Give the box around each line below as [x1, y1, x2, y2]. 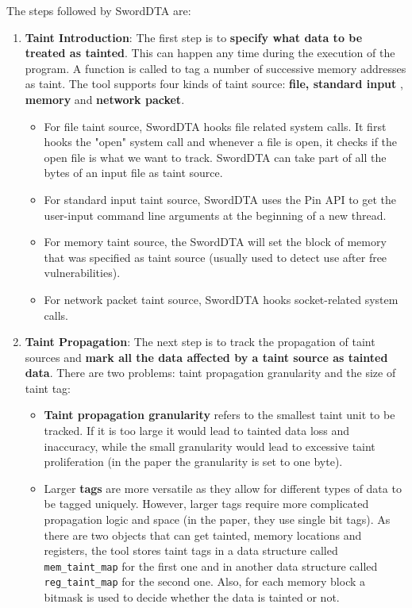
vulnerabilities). [44, 264, 121, 281]
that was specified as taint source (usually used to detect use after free [44, 248, 387, 265]
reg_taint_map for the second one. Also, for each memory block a [44, 573, 366, 590]
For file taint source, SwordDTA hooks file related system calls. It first [44, 117, 387, 134]
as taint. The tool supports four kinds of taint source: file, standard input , [25, 75, 403, 92]
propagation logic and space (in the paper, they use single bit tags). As [44, 511, 391, 528]
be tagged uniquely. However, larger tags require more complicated [44, 495, 369, 512]
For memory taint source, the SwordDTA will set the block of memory [44, 233, 387, 250]
